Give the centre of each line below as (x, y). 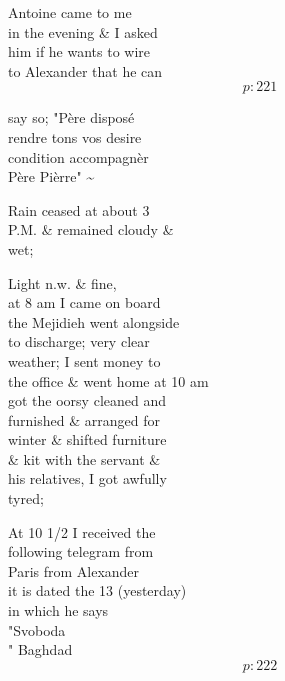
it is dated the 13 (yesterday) (97, 590)
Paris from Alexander (74, 570)
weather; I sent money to (84, 360)
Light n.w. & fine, (62, 282)
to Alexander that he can (85, 70)
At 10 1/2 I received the (82, 531)
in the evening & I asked (83, 31)
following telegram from (81, 551)
